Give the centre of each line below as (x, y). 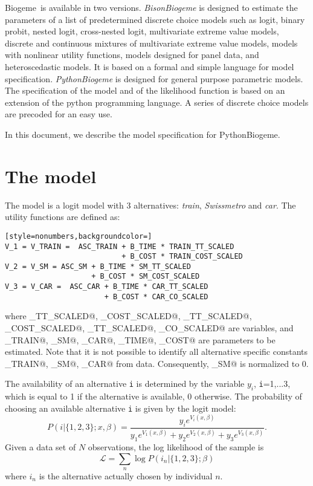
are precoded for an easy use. (59, 114)
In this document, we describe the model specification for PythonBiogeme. (143, 134)
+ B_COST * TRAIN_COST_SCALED (182, 257)
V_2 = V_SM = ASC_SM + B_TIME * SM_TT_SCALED (98, 266)
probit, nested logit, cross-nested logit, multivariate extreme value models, (142, 31)
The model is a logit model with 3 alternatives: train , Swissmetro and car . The (150, 205)
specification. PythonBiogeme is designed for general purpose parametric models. (154, 78)
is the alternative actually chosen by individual (126, 475)
